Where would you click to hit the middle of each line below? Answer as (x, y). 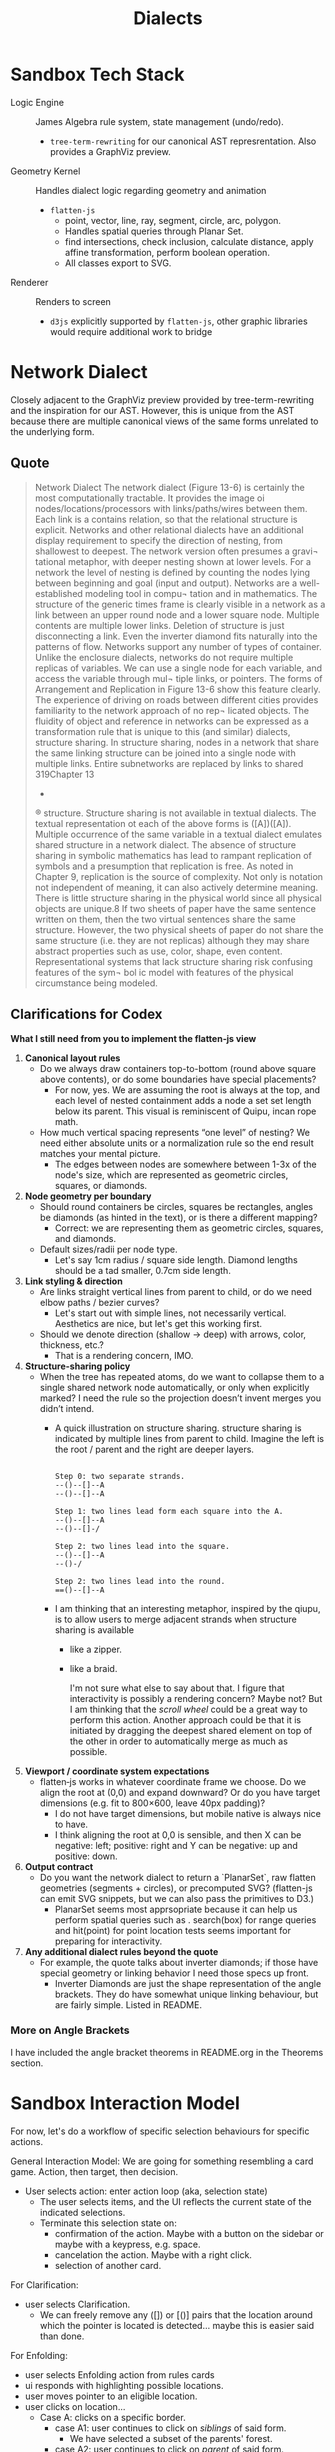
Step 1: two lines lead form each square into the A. (169, 1511)
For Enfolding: (39, 2355)
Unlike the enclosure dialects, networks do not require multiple (164, 657)
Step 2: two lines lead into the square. (142, 1546)
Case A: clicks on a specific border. (113, 2417)
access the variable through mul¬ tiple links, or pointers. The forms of (178, 678)
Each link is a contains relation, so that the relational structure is (166, 519)
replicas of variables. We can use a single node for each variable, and (178, 668)
